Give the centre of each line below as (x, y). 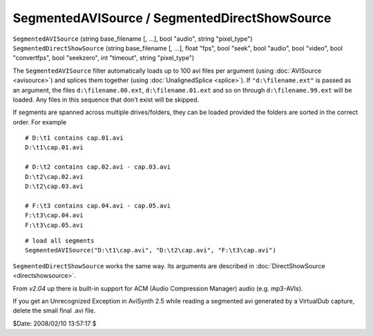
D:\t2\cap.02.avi (54, 177)
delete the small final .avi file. (54, 310)
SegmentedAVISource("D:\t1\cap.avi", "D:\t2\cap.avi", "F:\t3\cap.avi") (151, 250)
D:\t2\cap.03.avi (54, 186)
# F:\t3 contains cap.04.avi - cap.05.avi (98, 205)
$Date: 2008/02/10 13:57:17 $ (55, 323)
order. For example (40, 122)
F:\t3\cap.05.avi (54, 225)
